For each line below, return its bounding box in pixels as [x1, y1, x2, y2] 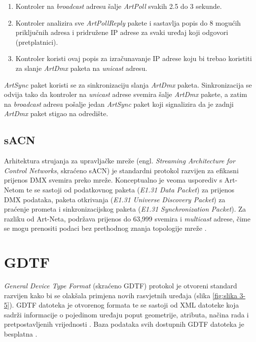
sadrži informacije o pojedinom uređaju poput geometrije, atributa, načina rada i [4, 309, 249, 319]
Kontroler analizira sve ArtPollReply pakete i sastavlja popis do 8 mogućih [15, 17, 241, 28]
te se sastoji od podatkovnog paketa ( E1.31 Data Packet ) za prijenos [26, 184, 234, 194]
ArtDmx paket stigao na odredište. [4, 108, 109, 119]
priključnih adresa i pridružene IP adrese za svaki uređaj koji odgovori [15, 27, 228, 37]
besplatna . [4, 328, 37, 339]
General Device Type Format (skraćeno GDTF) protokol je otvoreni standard [4, 280, 237, 291]
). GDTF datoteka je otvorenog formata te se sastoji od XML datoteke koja [9, 300, 239, 310]
